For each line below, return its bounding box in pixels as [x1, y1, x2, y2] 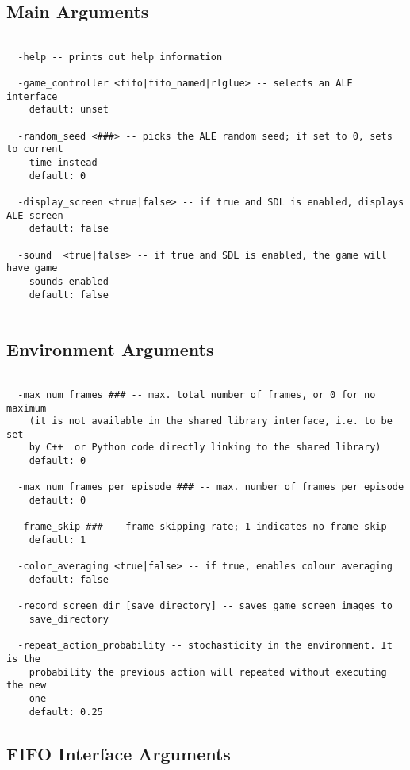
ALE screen [6, 209, 63, 221]
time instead [29, 157, 98, 169]
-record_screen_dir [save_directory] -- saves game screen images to [17, 600, 393, 612]
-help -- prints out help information [17, 51, 223, 63]
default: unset [29, 104, 109, 116]
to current [6, 144, 63, 155]
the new [6, 680, 47, 691]
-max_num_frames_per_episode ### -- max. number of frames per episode [17, 481, 404, 493]
